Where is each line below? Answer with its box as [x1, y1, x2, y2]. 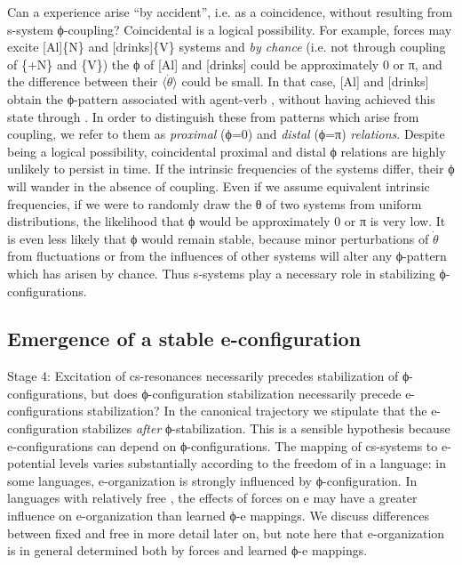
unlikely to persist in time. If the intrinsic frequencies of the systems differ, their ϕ [7, 159, 455, 178]
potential [7, 454, 56, 472]
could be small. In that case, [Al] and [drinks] [181, 72, 429, 91]
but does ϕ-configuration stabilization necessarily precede [91, 383, 402, 402]
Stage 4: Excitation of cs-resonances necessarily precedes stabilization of [7, 367, 399, 385]
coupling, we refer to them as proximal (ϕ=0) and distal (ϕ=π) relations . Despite [7, 125, 445, 143]
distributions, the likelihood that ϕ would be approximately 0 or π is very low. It [7, 212, 446, 230]
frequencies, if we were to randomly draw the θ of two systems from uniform [7, 194, 422, 213]
